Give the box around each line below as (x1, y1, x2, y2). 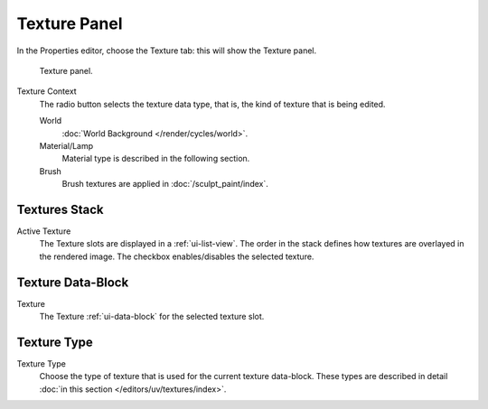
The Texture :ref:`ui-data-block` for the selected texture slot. (39, 311, 265, 322)
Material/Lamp (39, 140, 94, 151)
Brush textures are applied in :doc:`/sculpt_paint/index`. (61, 179, 268, 190)
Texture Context (16, 86, 77, 97)
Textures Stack (16, 201, 104, 217)
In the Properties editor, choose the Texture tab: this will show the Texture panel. (16, 45, 317, 56)
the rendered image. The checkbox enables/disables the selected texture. (39, 251, 314, 262)
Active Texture (16, 226, 71, 237)
